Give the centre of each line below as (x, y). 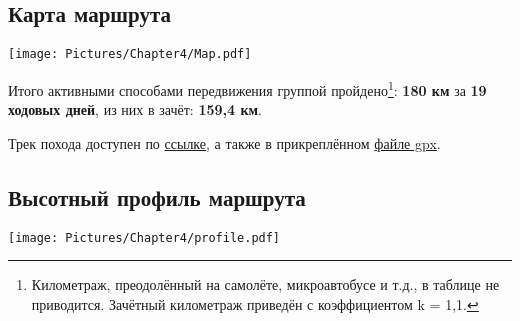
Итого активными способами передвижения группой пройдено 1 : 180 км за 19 (247, 88)
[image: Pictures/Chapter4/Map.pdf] (130, 54)
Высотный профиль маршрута (157, 196)
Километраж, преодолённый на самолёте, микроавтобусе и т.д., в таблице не (265, 284)
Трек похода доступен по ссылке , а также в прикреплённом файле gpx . (224, 142)
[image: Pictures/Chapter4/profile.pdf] (144, 237)
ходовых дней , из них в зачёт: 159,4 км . (135, 109)
